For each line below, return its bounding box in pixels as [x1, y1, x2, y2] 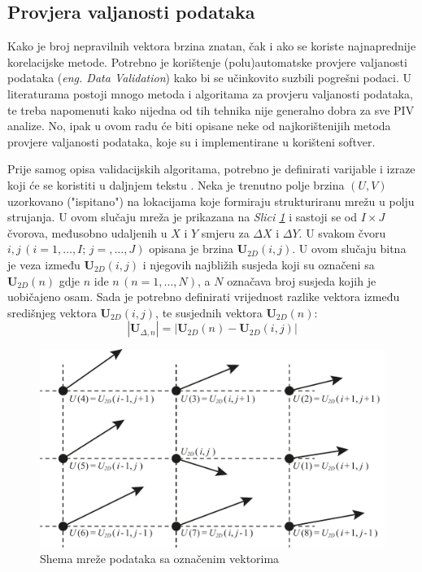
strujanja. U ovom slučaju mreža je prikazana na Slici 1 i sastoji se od [7, 208, 357, 225]
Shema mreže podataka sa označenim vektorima [40, 550, 280, 567]
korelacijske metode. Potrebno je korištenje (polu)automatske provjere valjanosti [7, 53, 407, 70]
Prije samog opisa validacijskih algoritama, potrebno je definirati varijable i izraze [7, 160, 415, 177]
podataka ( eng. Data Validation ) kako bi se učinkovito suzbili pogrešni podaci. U [7, 69, 412, 86]
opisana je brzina [149, 240, 234, 257]
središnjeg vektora [7, 303, 97, 321]
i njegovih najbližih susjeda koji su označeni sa [142, 255, 375, 273]
